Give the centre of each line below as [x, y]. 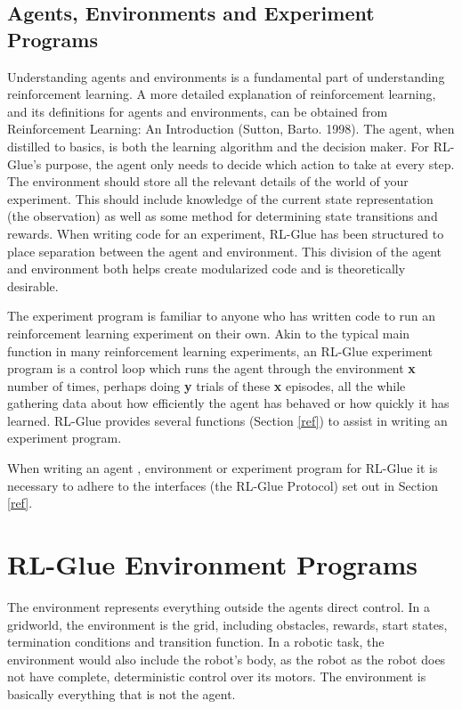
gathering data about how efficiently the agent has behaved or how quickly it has [228, 403]
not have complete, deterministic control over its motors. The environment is [217, 676]
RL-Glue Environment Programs [212, 564]
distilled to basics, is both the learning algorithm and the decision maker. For [219, 146]
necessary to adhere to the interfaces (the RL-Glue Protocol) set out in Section [223, 485]
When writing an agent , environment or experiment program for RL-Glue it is [223, 468]
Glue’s [24, 163]
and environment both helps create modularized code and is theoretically [207, 269]
